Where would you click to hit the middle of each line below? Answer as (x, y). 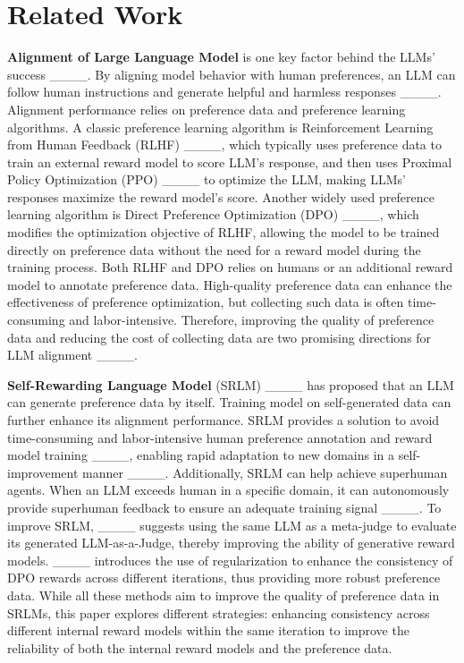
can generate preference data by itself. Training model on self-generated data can (229, 402)
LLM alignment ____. (72, 355)
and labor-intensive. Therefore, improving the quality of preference (252, 320)
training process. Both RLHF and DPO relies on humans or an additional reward (230, 267)
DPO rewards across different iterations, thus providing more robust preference (224, 578)
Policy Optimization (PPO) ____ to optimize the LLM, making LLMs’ (207, 179)
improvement (43, 472)
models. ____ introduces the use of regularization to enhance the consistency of (230, 560)
